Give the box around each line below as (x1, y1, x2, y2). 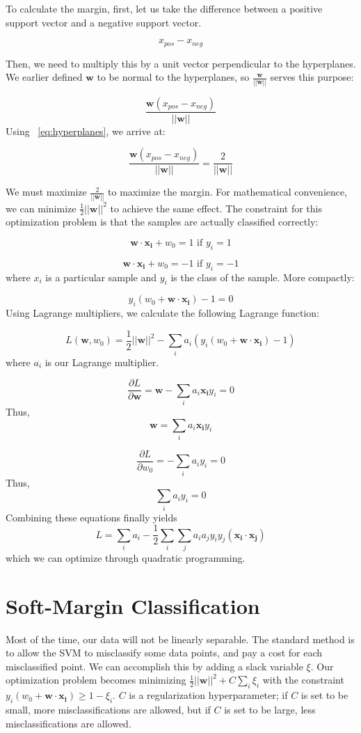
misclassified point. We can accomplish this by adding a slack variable (6, 659, 303, 673)
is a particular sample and (45, 269, 157, 284)
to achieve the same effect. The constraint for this (110, 200, 322, 215)
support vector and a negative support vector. (6, 15, 202, 29)
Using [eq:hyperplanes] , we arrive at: (6, 123, 166, 138)
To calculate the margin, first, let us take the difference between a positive (6, 1, 323, 15)
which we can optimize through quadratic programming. (6, 550, 246, 565)
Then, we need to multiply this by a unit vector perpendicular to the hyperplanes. (6, 56, 356, 70)
